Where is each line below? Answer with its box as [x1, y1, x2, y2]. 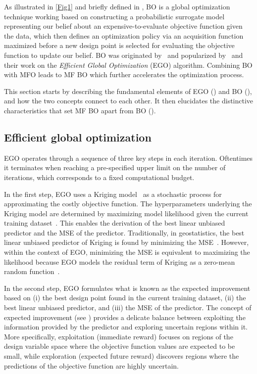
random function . [4, 266, 60, 277]
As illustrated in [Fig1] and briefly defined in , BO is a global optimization [4, 1, 230, 11]
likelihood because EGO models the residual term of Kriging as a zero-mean [4, 256, 235, 267]
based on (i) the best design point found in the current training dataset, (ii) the [4, 292, 246, 303]
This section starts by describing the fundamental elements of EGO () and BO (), [4, 86, 252, 96]
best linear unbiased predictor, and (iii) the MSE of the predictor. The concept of [4, 302, 252, 313]
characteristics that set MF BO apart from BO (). [4, 105, 156, 115]
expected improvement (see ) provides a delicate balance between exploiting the [4, 312, 246, 322]
